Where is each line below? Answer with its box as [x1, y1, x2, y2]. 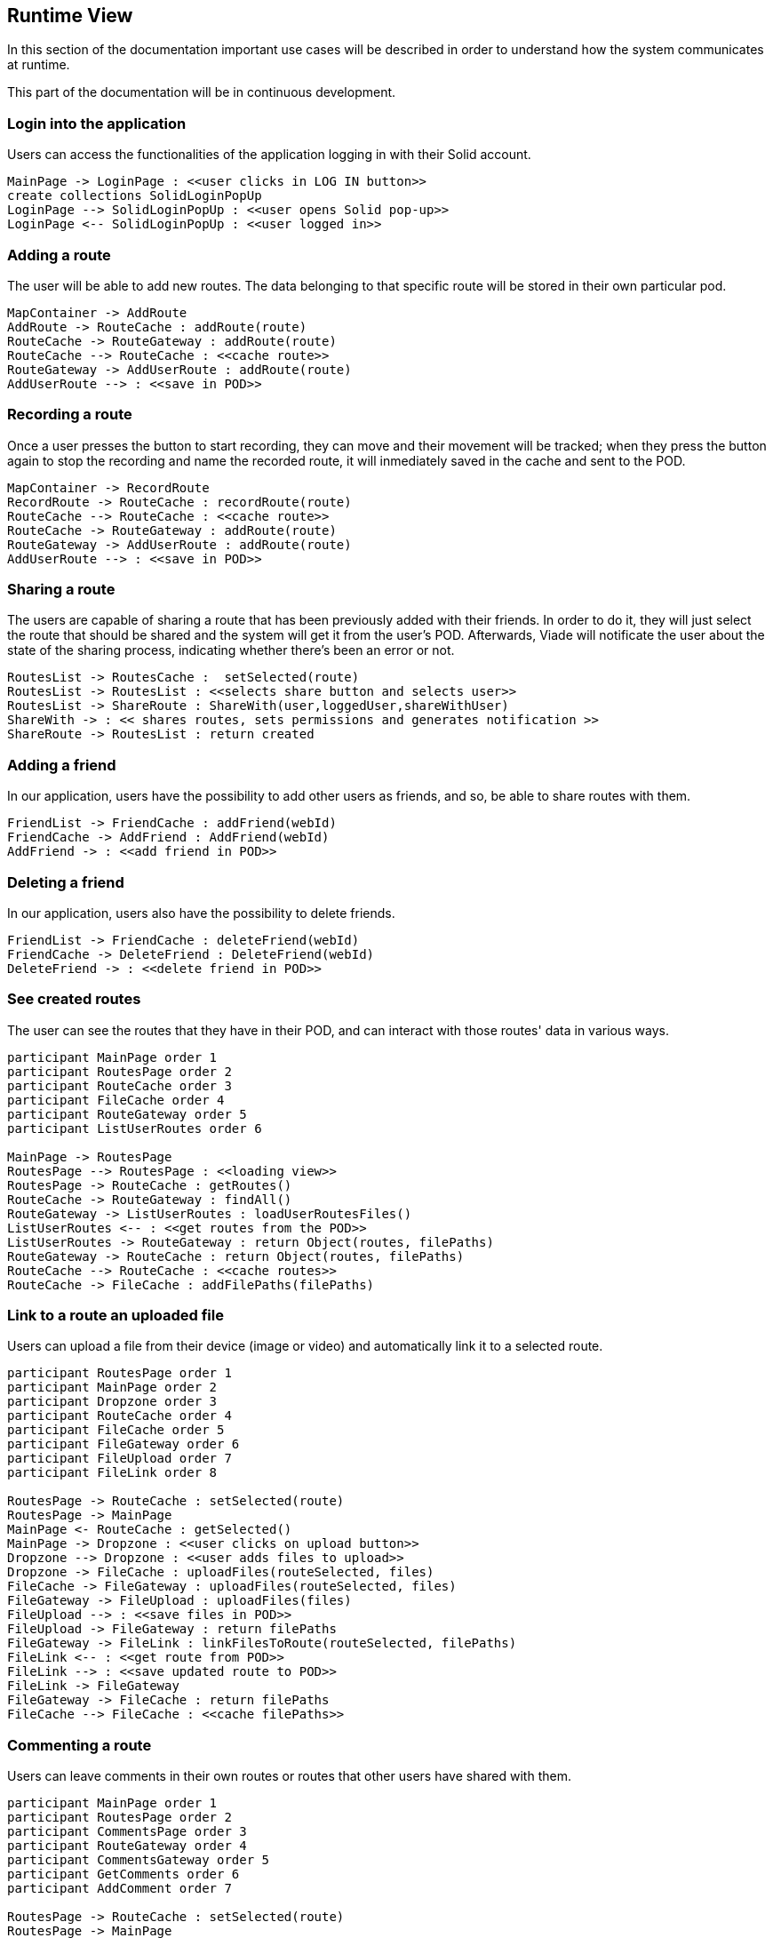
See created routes [7, 990, 141, 1009]
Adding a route [7, 245, 111, 264]
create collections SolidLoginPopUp [7, 188, 262, 203]
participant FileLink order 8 [7, 1465, 218, 1480]
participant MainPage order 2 [7, 1380, 218, 1395]
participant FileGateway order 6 [7, 1437, 240, 1452]
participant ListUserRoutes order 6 [7, 1121, 262, 1136]
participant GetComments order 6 [7, 1867, 240, 1882]
